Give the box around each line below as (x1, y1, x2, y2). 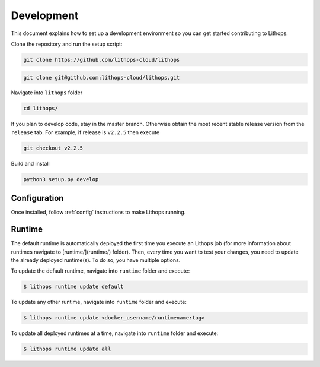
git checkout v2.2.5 (23, 144, 83, 151)
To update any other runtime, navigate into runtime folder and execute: (11, 299, 187, 306)
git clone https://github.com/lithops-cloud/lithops (23, 56, 180, 63)
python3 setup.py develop (23, 176, 99, 182)
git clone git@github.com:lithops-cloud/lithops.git (23, 74, 180, 81)
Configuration (11, 193, 64, 203)
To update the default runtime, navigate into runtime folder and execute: (11, 267, 190, 274)
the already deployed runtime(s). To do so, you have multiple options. (11, 256, 181, 264)
